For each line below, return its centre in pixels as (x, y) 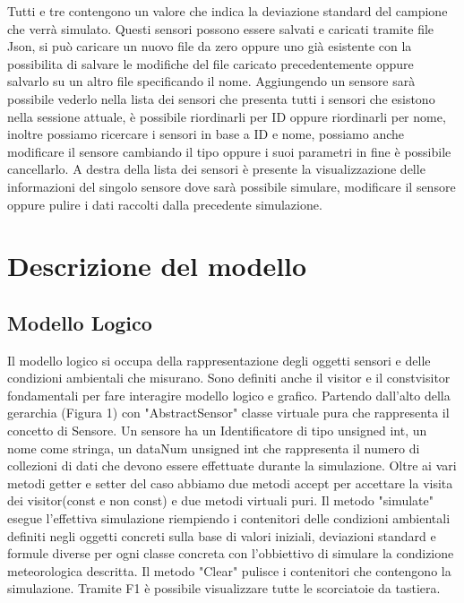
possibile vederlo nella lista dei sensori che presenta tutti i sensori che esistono (221, 98)
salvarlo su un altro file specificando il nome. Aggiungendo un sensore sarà (211, 81)
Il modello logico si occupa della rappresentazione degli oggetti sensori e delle (219, 360)
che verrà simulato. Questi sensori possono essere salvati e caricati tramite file (221, 28)
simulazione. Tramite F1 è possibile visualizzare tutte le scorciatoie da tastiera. (224, 588)
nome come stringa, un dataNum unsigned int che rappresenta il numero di (214, 448)
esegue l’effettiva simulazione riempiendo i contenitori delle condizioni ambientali (229, 518)
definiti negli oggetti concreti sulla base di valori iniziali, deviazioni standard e (222, 535)
